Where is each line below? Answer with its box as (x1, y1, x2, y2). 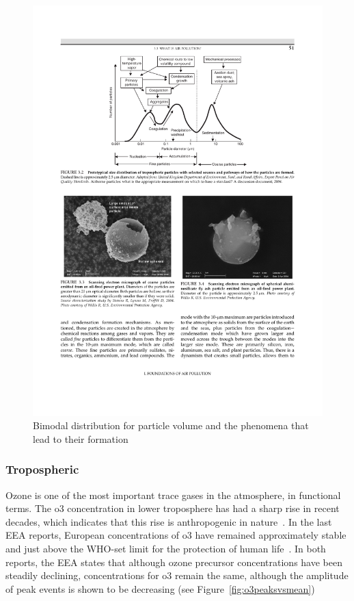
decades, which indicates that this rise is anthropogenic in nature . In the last (5, 514, 332, 528)
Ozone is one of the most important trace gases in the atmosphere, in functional (5, 487, 341, 502)
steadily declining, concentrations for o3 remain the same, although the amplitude (5, 568, 349, 583)
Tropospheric (5, 461, 79, 478)
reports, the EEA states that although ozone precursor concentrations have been (5, 554, 342, 569)
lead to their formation (33, 431, 128, 446)
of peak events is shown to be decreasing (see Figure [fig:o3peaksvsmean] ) (5, 581, 315, 596)
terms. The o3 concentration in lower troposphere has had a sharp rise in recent (5, 501, 340, 515)
